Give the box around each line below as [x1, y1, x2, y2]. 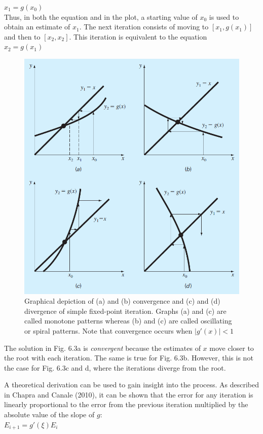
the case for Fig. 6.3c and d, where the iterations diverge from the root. [4, 362, 226, 373]
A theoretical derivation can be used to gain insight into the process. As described [4, 379, 259, 390]
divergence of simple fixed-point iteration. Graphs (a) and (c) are [24, 305, 227, 316]
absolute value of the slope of [4, 409, 95, 420]
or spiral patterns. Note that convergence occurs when [24, 325, 193, 336]
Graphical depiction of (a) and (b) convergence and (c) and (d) [24, 296, 220, 306]
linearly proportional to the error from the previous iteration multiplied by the [4, 399, 248, 410]
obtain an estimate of [4, 21, 70, 32]
